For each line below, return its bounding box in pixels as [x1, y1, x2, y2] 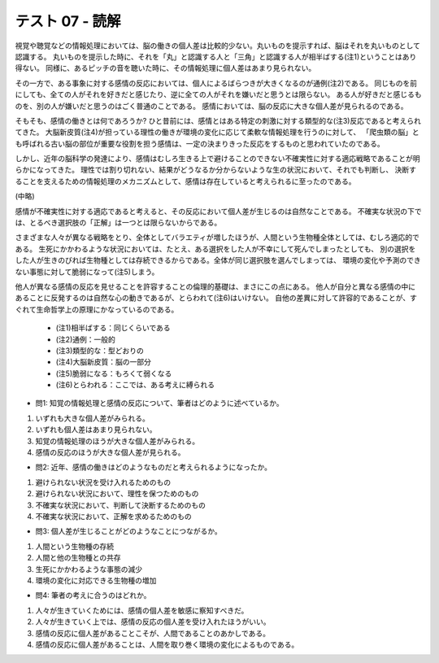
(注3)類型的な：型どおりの [55, 346, 144, 355]
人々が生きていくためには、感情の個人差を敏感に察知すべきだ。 [35, 605, 249, 615]
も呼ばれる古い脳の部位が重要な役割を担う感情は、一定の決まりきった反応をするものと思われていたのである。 [15, 138, 385, 148]
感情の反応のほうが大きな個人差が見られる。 [35, 447, 185, 457]
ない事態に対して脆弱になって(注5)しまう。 [15, 267, 159, 277]
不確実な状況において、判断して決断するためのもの [35, 500, 206, 510]
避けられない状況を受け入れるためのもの [35, 477, 171, 487]
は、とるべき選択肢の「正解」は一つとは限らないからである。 [15, 218, 222, 228]
